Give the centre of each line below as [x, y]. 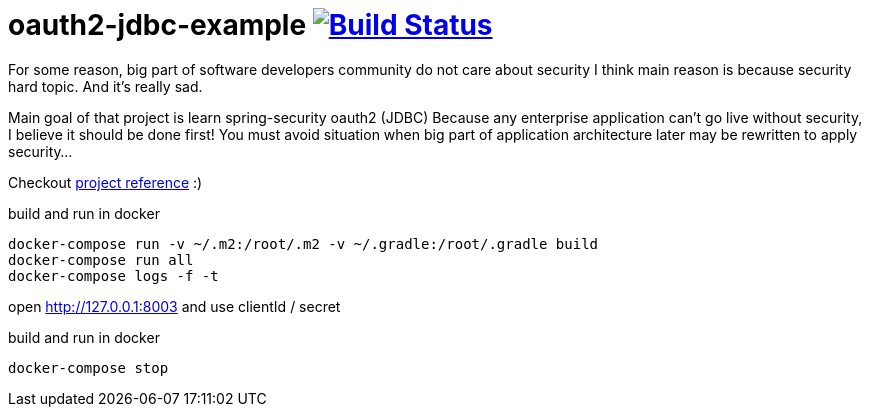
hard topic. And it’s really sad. [105, 86]
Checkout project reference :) [105, 182]
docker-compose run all [101, 259]
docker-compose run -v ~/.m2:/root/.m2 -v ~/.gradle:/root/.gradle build [303, 243]
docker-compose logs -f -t [113, 275]
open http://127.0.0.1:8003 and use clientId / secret [174, 306]
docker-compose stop [88, 367]
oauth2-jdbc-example [157, 25]
